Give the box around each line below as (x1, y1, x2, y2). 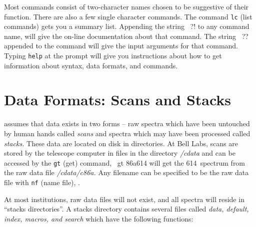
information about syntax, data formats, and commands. (4, 60, 178, 70)
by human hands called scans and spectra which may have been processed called (4, 128, 250, 138)
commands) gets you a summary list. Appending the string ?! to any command (4, 21, 249, 31)
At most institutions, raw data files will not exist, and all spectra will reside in (4, 194, 244, 204)
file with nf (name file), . (4, 177, 80, 188)
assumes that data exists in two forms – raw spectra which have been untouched (4, 118, 250, 129)
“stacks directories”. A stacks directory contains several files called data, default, (4, 204, 249, 214)
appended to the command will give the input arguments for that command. (4, 40, 238, 51)
